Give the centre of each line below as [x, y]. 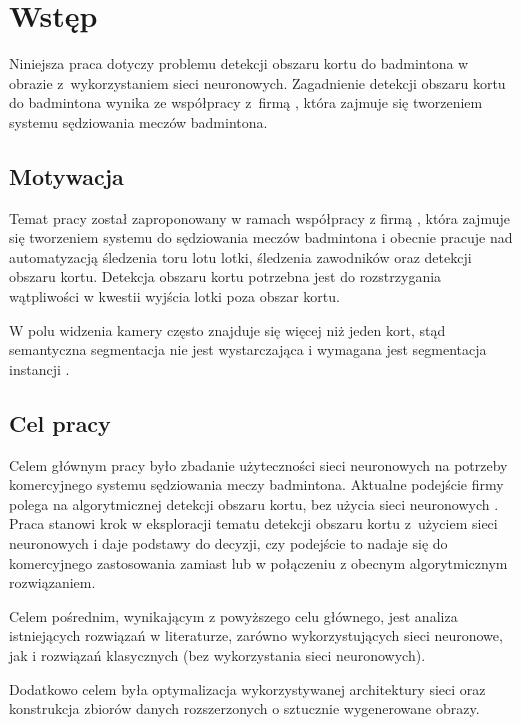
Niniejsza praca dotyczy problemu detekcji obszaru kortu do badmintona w [239, 63]
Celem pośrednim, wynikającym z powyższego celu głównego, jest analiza [233, 615]
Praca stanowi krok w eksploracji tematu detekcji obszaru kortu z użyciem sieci [253, 523]
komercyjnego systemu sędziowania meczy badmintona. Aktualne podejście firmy [256, 484]
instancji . [39, 368]
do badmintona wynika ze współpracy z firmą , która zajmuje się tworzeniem [246, 102]
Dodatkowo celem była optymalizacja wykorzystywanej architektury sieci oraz [247, 688]
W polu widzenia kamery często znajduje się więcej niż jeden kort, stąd [227, 329]
